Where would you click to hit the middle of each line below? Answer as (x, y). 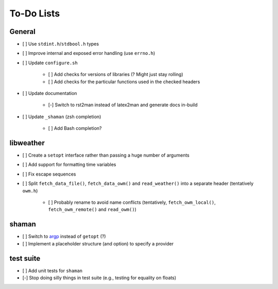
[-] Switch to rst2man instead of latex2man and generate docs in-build (123, 105)
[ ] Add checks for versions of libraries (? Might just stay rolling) (116, 74)
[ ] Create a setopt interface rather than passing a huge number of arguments (106, 155)
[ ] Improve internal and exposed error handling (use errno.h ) (89, 53)
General (23, 32)
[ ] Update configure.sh (50, 63)
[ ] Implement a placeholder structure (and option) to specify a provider (98, 243)
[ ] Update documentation (50, 93)
